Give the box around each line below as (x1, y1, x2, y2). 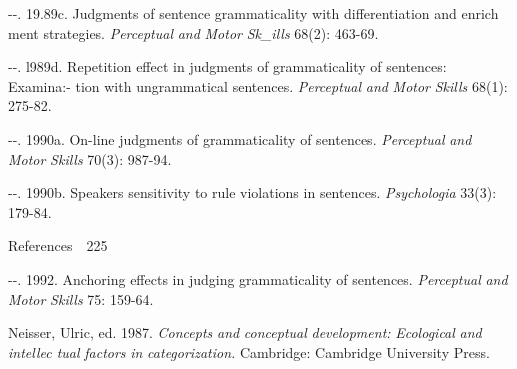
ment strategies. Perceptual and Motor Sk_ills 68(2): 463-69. (8, 22, 379, 43)
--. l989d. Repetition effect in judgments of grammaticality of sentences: (8, 56, 447, 77)
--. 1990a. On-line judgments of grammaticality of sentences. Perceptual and (8, 128, 472, 149)
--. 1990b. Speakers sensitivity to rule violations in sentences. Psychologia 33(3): (8, 182, 497, 203)
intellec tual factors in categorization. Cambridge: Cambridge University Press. (8, 341, 490, 362)
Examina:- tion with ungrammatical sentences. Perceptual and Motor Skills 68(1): (8, 75, 508, 96)
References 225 (8, 235, 108, 256)
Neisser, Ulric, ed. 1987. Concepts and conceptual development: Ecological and (8, 322, 482, 343)
